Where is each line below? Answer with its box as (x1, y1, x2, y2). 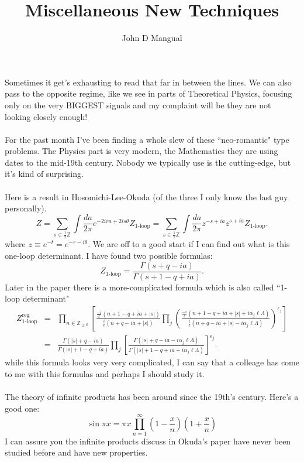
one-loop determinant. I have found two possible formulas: (5, 249, 213, 261)
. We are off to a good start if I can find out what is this (88, 238, 290, 250)
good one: (5, 402, 40, 414)
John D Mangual (122, 32, 182, 44)
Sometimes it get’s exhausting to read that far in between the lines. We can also (5, 76, 292, 88)
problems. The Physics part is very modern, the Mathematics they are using (5, 145, 278, 157)
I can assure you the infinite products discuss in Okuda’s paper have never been (5, 434, 291, 447)
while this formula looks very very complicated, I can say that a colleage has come (5, 356, 299, 368)
